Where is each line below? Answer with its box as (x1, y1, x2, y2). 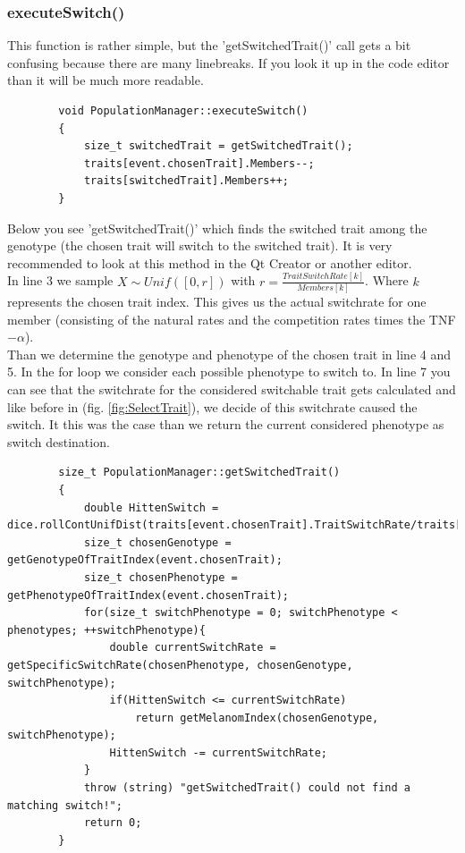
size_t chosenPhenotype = (83, 570, 238, 584)
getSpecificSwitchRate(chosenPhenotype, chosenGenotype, (7, 658, 353, 671)
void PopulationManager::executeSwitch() (58, 105, 309, 117)
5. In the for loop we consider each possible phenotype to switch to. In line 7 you (7, 362, 451, 381)
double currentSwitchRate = (109, 641, 276, 655)
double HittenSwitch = (83, 501, 219, 514)
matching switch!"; (7, 798, 123, 812)
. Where (365, 271, 409, 290)
